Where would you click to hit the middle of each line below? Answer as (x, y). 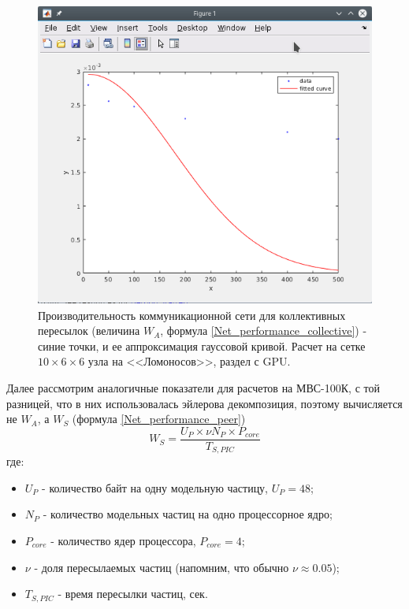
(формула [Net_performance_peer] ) (159, 419)
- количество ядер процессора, (123, 540)
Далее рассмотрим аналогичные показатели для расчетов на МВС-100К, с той (193, 387)
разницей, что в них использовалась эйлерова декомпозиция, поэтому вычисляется (204, 403)
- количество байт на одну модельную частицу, (155, 487)
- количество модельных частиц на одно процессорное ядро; (188, 514)
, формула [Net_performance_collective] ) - (264, 330)
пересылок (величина (89, 330)
